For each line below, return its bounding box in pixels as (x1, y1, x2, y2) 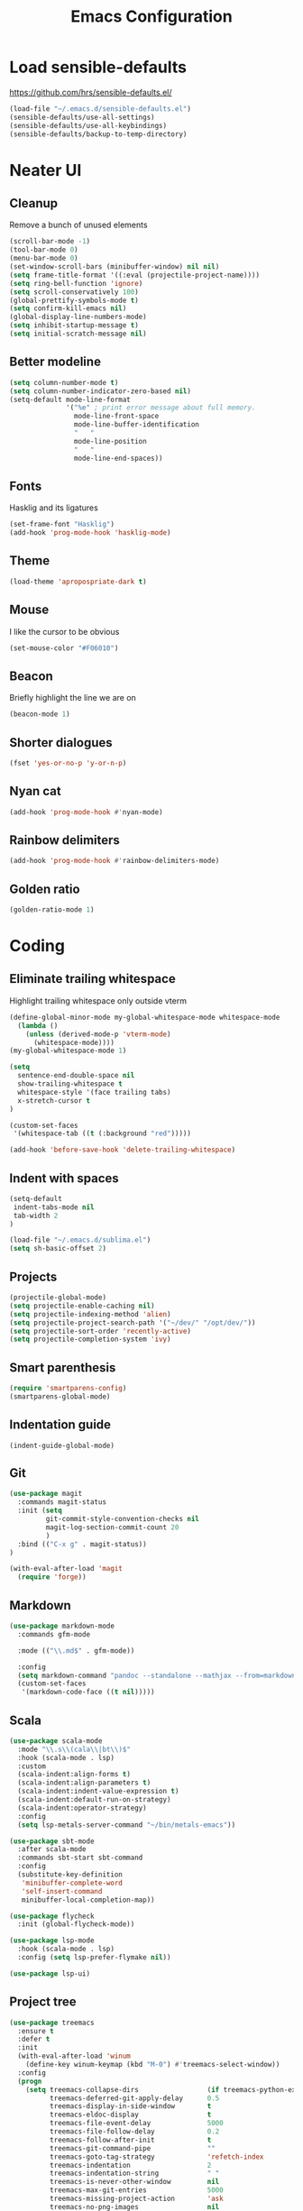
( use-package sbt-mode (9, 1837, 95, 1846)
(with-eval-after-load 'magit (9, 1564, 124, 1573)
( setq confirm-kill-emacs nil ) (9, 304, 127, 313)
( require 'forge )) (17, 1573, 87, 1582)
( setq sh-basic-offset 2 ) (9, 1244, 106, 1253)
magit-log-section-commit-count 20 (45, 1522, 179, 1532)
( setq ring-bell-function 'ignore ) (9, 279, 143, 288)
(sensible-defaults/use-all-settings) (9, 113, 155, 122)
